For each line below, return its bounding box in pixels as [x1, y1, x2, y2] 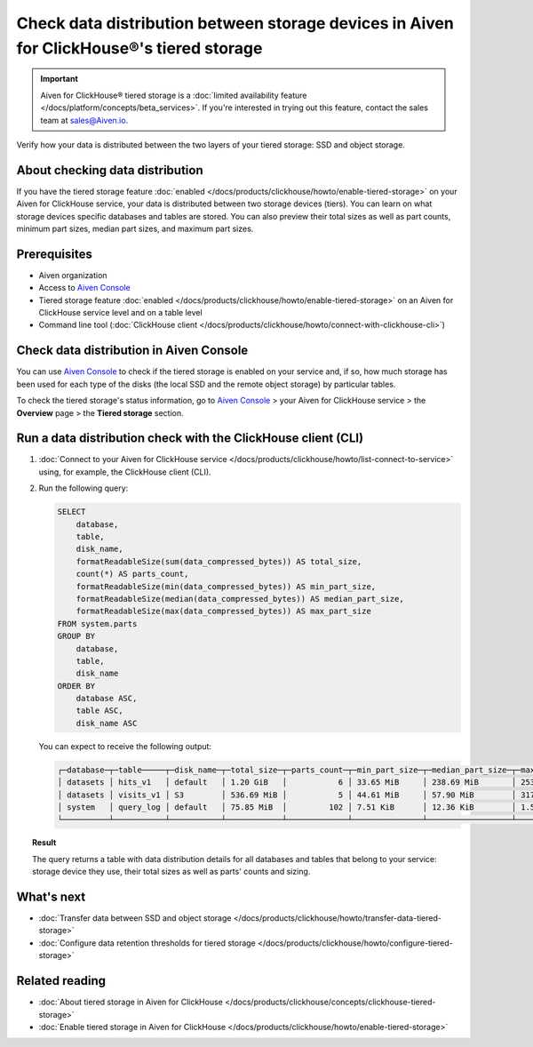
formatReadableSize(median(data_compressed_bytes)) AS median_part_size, [76, 594, 404, 603]
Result [32, 837, 57, 848]
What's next [16, 889, 86, 904]
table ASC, [76, 706, 123, 715]
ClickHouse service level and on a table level [38, 308, 203, 318]
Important [40, 74, 79, 84]
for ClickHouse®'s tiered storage [16, 38, 263, 58]
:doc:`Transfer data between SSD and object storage [38, 913, 232, 923]
